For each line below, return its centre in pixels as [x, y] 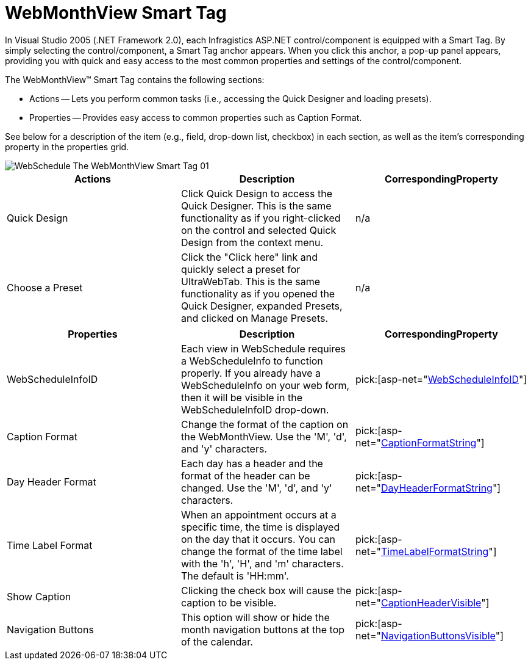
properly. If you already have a [251, 373]
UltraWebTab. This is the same [251, 281]
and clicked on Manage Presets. [255, 318]
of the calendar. [217, 641]
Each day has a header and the [252, 463]
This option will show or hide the [255, 617]
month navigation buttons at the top [263, 629]
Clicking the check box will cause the [266, 590]
